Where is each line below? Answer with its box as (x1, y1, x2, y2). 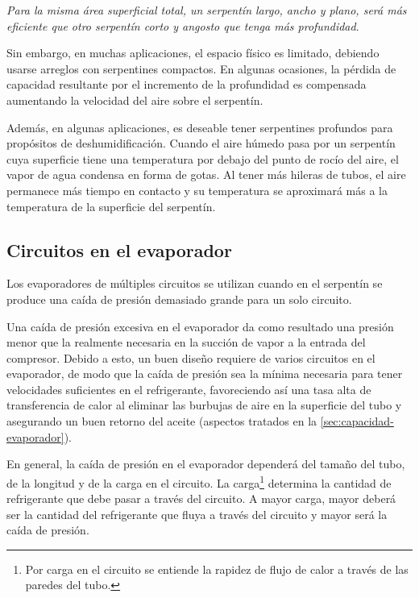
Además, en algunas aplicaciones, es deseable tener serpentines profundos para (6, 118, 393, 135)
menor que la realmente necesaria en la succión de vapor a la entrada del (6, 334, 366, 351)
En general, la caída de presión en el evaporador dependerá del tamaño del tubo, (6, 455, 405, 472)
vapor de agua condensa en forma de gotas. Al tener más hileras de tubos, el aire (6, 166, 406, 183)
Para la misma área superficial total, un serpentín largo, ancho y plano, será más (6, 2, 407, 18)
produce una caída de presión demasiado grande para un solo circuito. (6, 290, 352, 307)
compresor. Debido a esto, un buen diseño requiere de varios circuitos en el (6, 349, 375, 366)
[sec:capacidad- (320, 413, 394, 430)
